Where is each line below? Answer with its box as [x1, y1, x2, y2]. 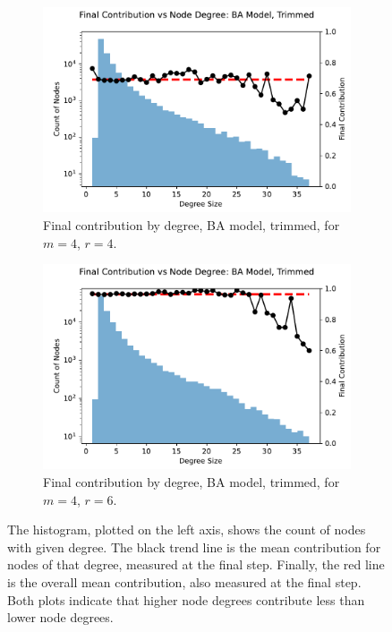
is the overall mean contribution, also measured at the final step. [7, 573, 362, 591]
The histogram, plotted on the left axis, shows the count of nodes [7, 520, 366, 539]
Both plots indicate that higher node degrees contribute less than [7, 590, 365, 609]
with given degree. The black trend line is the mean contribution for [7, 537, 381, 556]
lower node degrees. [7, 608, 114, 627]
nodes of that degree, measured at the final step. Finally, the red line [7, 555, 385, 574]
